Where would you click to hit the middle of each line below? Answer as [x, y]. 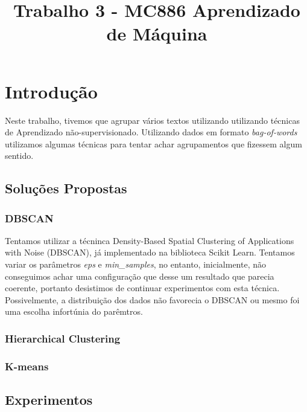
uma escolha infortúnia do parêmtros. [74, 311]
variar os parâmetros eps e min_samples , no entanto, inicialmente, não [136, 264]
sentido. [19, 156]
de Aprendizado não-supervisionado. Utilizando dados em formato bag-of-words [151, 132]
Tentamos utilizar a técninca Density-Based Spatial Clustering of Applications [150, 240]
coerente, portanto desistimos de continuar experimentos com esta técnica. [142, 288]
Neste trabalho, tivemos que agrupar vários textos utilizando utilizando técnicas [152, 120]
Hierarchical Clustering [63, 338]
